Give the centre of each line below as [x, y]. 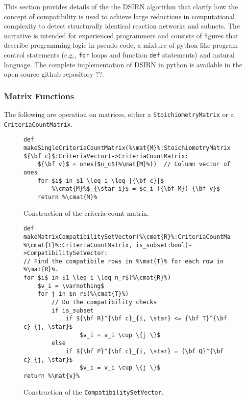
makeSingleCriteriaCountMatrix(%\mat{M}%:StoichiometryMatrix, [129, 148]
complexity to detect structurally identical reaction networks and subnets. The [122, 26]
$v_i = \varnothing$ [71, 286]
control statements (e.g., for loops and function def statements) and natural [119, 54]
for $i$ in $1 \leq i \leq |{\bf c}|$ [101, 181]
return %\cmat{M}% [67, 197]
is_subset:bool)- [164, 245]
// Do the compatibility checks [104, 302]
